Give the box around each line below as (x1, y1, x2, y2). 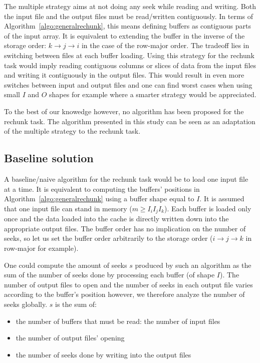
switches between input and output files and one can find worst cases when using (4, 79, 252, 90)
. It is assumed (199, 193, 244, 204)
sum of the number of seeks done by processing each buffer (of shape (4, 269, 215, 280)
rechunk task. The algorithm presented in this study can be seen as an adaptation (4, 116, 255, 126)
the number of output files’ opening (16, 332, 125, 343)
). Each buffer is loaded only (164, 203, 251, 213)
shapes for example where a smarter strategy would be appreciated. (49, 89, 256, 100)
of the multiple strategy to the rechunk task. (4, 126, 141, 136)
